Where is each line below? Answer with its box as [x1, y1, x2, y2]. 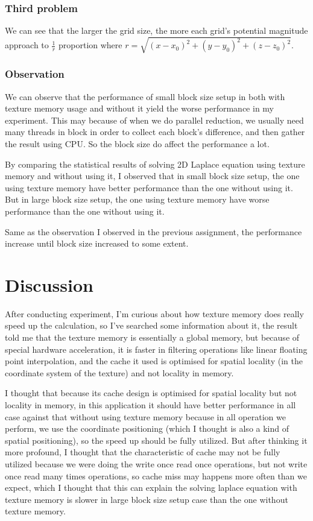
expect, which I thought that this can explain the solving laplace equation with [5, 481, 297, 494]
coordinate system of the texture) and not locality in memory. [5, 366, 234, 379]
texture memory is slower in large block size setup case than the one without [5, 493, 288, 505]
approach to [5, 39, 49, 51]
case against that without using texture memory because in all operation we [5, 410, 286, 423]
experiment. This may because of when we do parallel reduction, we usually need [5, 113, 304, 126]
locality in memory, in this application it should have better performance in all [5, 398, 296, 411]
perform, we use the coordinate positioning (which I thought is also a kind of [5, 422, 289, 435]
